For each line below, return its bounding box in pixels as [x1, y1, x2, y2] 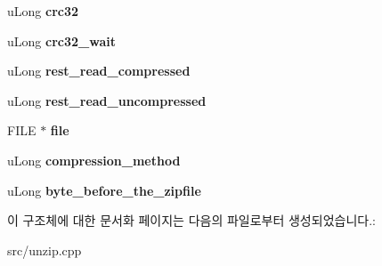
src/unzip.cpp [7, 240, 82, 259]
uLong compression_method [7, 150, 181, 169]
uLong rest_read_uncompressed [7, 91, 207, 109]
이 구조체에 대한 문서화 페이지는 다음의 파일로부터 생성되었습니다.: [7, 211, 376, 230]
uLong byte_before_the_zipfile [7, 181, 201, 199]
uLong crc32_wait [7, 31, 116, 50]
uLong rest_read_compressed [7, 61, 191, 80]
